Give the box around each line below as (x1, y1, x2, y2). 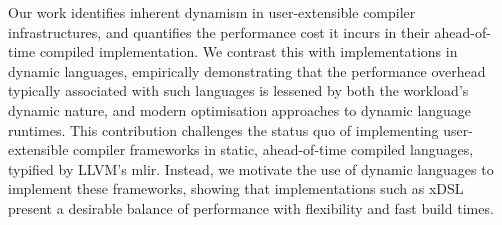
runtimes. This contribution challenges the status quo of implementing (8, 119, 439, 140)
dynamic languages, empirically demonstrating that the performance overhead (8, 60, 486, 81)
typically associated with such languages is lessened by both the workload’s (8, 80, 469, 101)
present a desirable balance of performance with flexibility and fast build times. (8, 197, 494, 218)
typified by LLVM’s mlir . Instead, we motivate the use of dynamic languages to (8, 158, 494, 179)
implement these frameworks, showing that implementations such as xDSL (8, 178, 464, 199)
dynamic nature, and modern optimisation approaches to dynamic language (8, 99, 472, 120)
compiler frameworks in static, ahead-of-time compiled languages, (73, 139, 474, 160)
